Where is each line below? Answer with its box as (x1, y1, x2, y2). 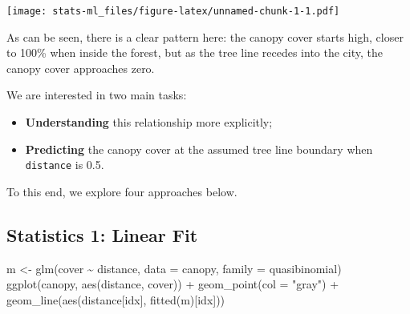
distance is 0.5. (25, 156, 104, 173)
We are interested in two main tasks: (6, 87, 187, 103)
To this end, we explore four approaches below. (6, 183, 237, 199)
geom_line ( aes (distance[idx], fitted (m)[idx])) (6, 291, 225, 308)
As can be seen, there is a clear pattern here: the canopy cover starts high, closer (6, 28, 404, 45)
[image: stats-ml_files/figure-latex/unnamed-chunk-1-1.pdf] (6, 6, 340, 17)
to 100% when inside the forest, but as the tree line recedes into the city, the (6, 44, 383, 61)
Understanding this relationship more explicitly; (25, 114, 273, 131)
